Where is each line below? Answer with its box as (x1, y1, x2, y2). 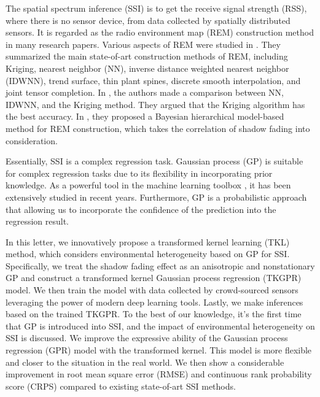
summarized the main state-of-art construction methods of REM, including (6, 50, 288, 63)
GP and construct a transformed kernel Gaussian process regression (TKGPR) (6, 271, 302, 284)
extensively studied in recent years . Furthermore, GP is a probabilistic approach (6, 190, 307, 203)
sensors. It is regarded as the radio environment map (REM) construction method (6, 26, 314, 39)
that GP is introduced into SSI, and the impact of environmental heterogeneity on (6, 319, 315, 332)
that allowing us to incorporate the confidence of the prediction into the (6, 202, 276, 215)
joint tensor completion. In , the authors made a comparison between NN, (6, 86, 284, 99)
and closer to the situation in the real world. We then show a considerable (6, 355, 284, 368)
